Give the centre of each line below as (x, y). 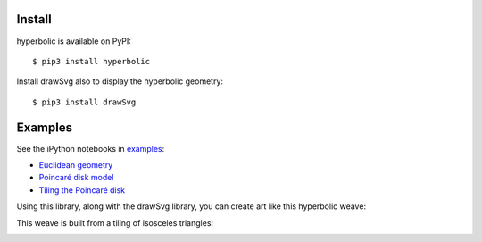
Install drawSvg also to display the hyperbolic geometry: (120, 81)
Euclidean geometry (76, 164)
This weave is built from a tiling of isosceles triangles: (115, 222)
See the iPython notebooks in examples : (91, 148)
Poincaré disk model (76, 178)
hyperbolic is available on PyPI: (74, 41)
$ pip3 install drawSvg (84, 102)
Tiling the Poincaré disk (82, 190)
